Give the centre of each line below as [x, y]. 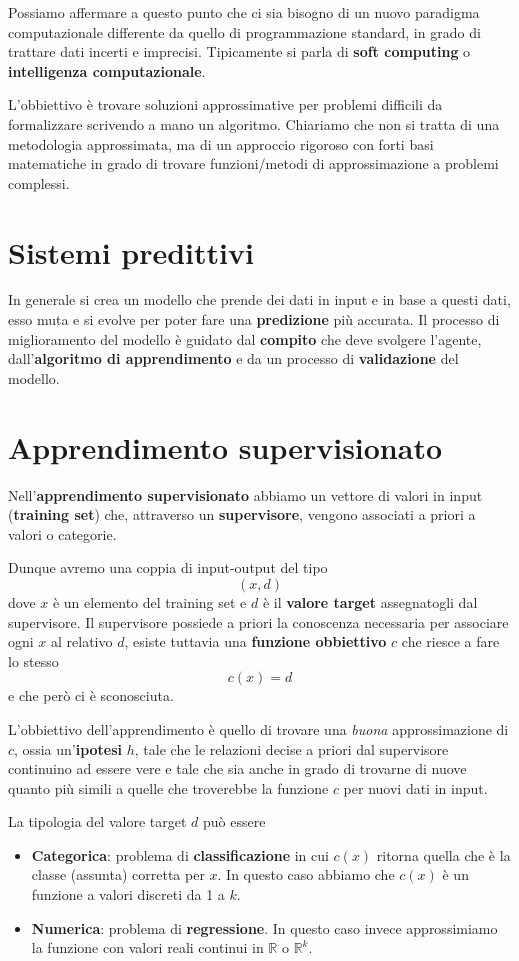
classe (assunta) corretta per [118, 874]
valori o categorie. [62, 533]
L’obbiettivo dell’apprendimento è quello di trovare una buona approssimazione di [258, 728]
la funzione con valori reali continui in [147, 947]
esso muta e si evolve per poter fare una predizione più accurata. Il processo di [254, 319]
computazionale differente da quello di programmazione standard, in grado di [244, 31]
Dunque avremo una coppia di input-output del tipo [168, 567]
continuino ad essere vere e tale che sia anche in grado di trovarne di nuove [237, 768]
